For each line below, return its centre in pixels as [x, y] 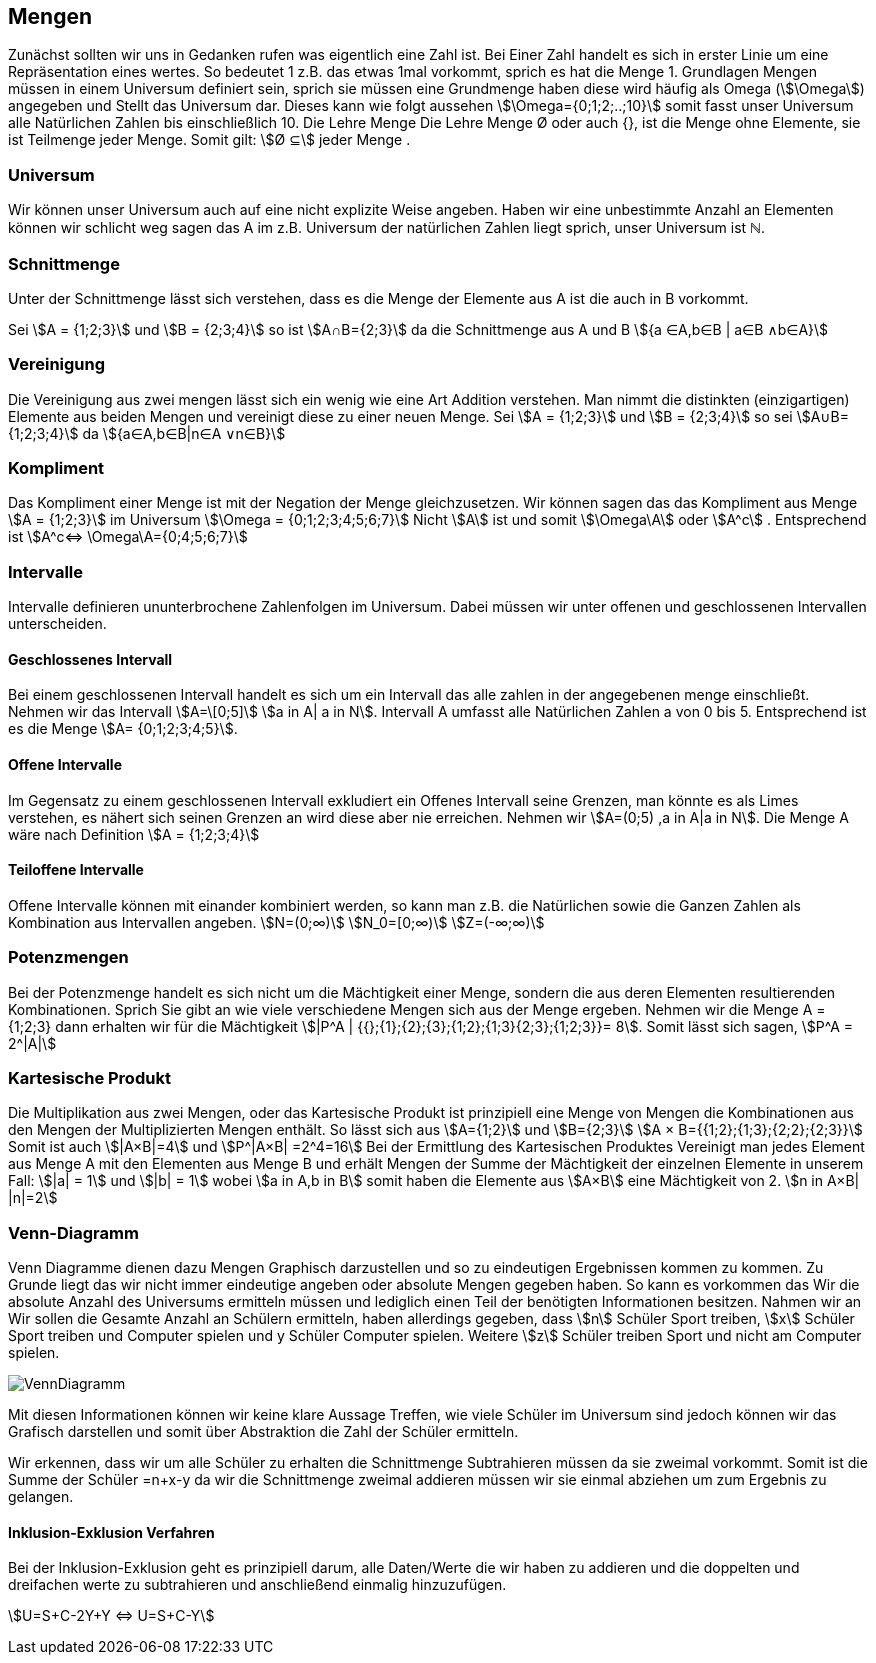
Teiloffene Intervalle [76, 870]
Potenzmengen [68, 957]
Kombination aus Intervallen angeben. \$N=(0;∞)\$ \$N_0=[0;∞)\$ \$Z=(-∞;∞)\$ [276, 922]
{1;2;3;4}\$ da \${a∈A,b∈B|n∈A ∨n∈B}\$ [147, 433]
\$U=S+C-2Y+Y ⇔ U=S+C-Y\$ [111, 1616]
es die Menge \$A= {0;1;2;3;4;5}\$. [123, 729]
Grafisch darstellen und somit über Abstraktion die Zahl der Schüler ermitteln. [263, 1432]
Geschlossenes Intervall [90, 659]
